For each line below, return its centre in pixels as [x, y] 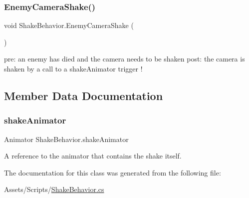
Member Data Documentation [84, 95]
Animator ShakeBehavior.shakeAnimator [66, 139]
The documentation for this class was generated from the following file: [113, 172]
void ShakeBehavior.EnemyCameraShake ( [69, 25]
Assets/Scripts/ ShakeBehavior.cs [54, 189]
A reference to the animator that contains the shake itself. [93, 156]
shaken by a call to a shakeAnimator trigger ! [73, 68]
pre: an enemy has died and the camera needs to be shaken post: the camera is [124, 59]
